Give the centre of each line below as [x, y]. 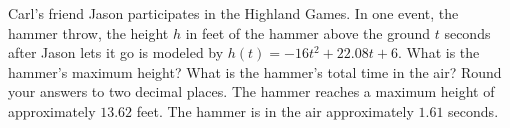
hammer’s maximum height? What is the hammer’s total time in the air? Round [255, 71]
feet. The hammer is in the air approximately [275, 110]
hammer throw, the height [88, 32]
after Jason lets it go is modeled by [116, 52]
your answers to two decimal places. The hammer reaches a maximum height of [251, 91]
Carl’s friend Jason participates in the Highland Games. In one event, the [233, 13]
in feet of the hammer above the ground [308, 32]
